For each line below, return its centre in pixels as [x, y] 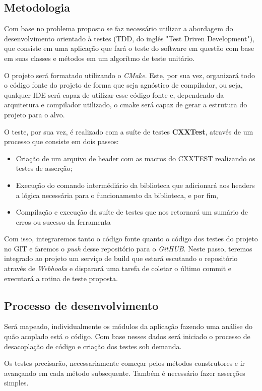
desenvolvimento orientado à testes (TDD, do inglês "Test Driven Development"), [129, 38]
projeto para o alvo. [35, 114]
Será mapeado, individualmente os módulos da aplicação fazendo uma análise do [128, 326]
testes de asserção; [44, 168]
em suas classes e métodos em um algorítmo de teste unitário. [100, 58]
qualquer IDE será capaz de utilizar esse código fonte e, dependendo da [114, 94]
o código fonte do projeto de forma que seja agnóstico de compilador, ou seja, [123, 85]
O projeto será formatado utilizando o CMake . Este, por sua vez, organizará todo [129, 75]
